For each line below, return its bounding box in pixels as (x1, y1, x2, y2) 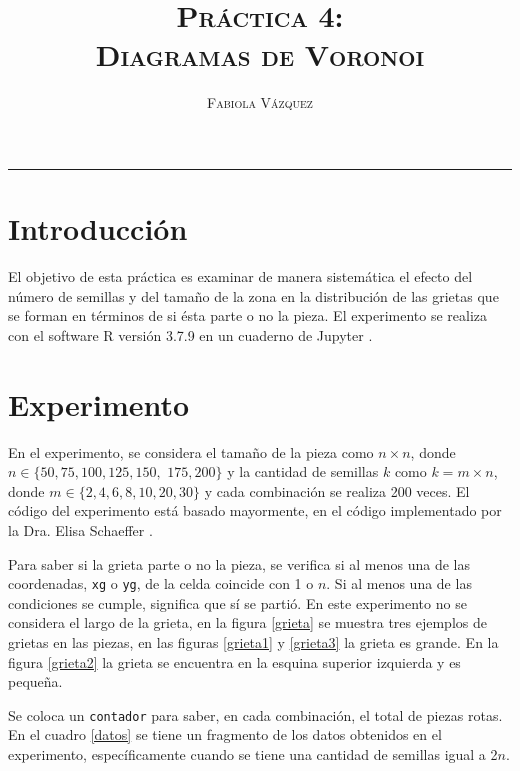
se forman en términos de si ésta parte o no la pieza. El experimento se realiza (8, 305, 488, 326)
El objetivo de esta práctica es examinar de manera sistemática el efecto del (8, 266, 473, 287)
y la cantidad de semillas (227, 461, 379, 482)
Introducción (8, 208, 188, 249)
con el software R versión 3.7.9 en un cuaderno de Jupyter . (8, 324, 373, 345)
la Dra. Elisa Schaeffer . (8, 519, 153, 540)
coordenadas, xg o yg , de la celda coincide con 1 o (8, 573, 314, 594)
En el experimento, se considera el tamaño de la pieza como (8, 441, 374, 462)
